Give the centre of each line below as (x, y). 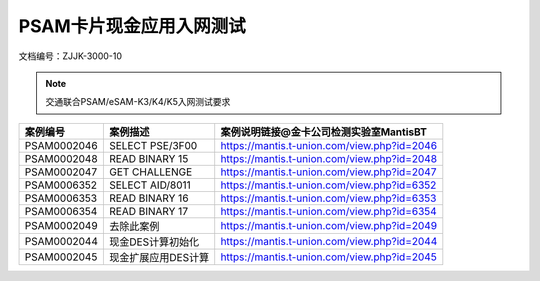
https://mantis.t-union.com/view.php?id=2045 (328, 257)
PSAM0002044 (61, 241)
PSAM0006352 (61, 185)
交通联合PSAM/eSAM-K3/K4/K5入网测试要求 (138, 102)
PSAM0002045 (61, 257)
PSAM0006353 (61, 198)
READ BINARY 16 (148, 198)
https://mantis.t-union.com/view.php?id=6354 (328, 211)
